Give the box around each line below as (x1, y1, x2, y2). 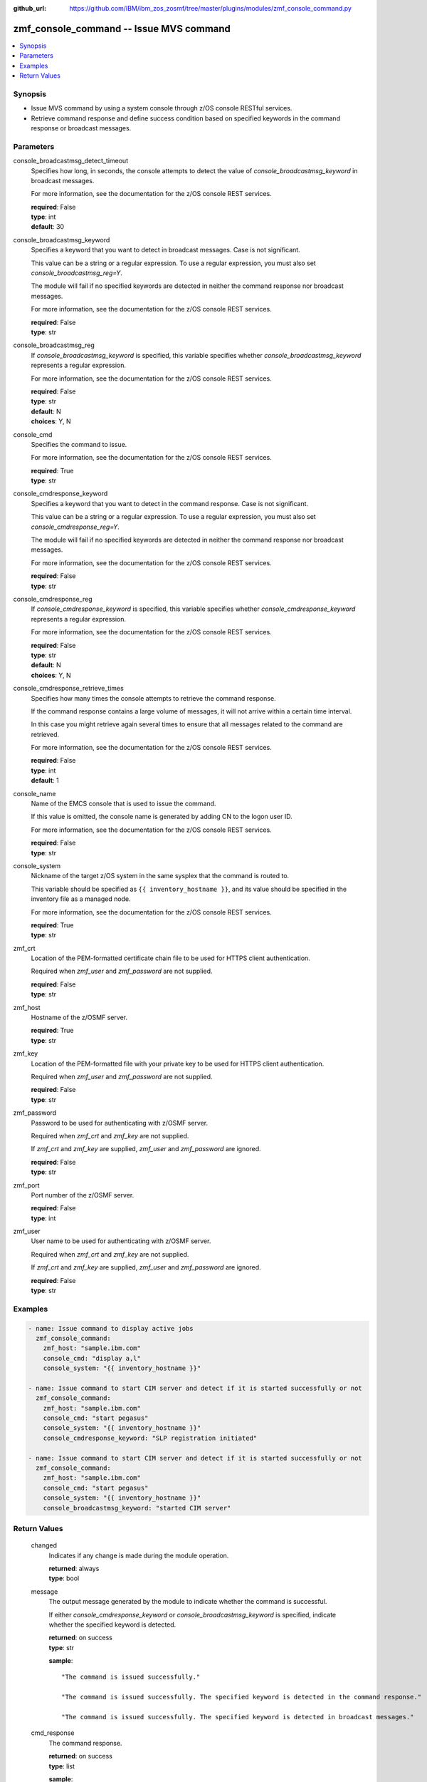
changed (31, 1541, 57, 1550)
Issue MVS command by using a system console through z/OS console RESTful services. (31, 104, 292, 113)
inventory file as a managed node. (31, 895, 131, 903)
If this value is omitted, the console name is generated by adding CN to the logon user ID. (31, 813, 292, 821)
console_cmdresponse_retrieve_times (13, 684, 124, 693)
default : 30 (31, 222, 64, 231)
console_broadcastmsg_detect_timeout (13, 157, 128, 165)
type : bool (48, 1574, 80, 1582)
